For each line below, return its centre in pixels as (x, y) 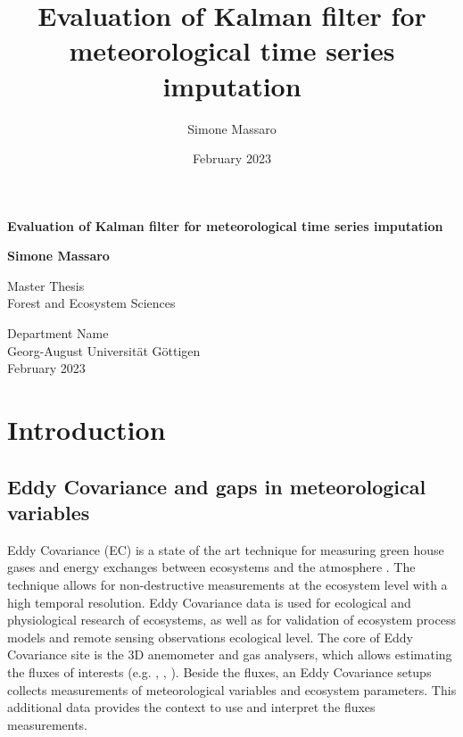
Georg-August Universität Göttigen (104, 350)
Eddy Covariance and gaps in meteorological (217, 486)
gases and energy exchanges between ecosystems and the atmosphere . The (211, 567)
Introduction (87, 430)
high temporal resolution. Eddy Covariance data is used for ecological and (209, 602)
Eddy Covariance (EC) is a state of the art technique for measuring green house (226, 549)
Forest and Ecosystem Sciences (91, 303)
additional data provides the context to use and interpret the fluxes (191, 707)
